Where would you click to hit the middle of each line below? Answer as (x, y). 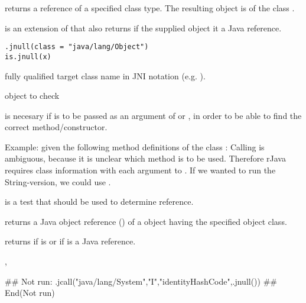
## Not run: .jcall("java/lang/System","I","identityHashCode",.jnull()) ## (141, 281)
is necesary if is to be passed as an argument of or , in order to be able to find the (153, 115)
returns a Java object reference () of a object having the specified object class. (146, 221)
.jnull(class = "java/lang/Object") (77, 47)
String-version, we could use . (58, 181)
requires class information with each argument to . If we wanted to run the (140, 170)
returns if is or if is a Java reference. (70, 241)
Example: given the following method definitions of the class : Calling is (135, 146)
